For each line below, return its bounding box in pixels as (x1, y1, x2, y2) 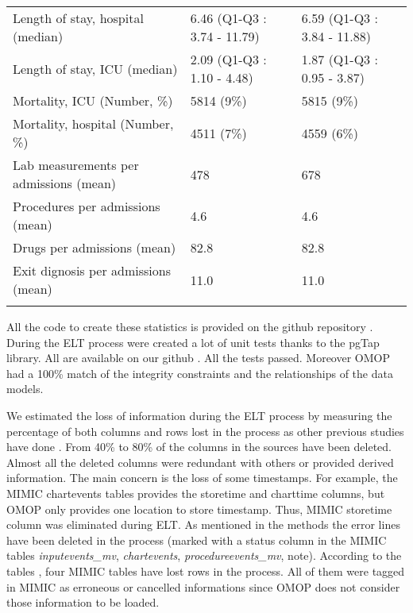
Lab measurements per (13, 156, 139, 174)
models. (6, 380, 44, 397)
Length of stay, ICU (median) (13, 59, 178, 78)
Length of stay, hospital (13, 9, 144, 27)
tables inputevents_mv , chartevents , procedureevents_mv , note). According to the (6, 547, 402, 564)
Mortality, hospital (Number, (13, 114, 174, 133)
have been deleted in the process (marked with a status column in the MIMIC (6, 531, 387, 548)
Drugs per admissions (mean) (13, 238, 176, 256)
